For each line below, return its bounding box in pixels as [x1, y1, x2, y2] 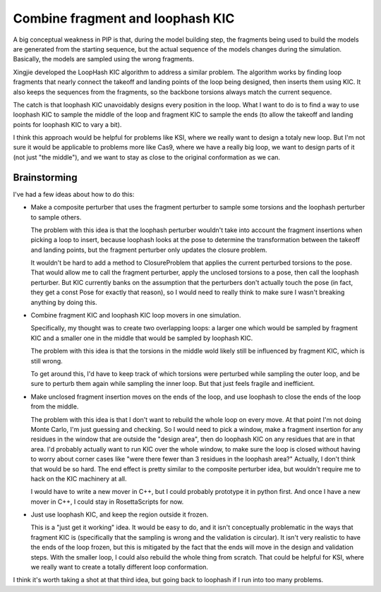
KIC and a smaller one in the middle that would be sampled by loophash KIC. [30, 334, 253, 342]
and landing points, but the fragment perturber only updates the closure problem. [30, 246, 267, 254]
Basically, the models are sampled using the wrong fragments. [13, 55, 195, 64]
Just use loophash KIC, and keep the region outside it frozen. [30, 510, 209, 519]
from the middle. [30, 402, 79, 411]
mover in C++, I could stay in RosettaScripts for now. [30, 497, 184, 506]
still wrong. [30, 356, 63, 365]
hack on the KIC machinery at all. [30, 474, 127, 483]
